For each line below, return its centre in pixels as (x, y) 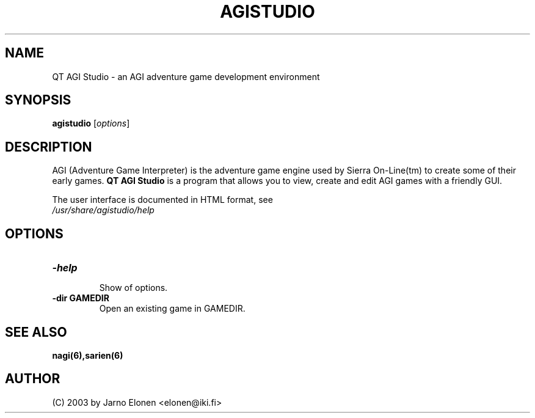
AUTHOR (33, 379)
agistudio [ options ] (91, 123)
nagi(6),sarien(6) (88, 355)
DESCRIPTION (49, 147)
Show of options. (133, 288)
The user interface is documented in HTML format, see (162, 200)
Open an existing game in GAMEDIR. (172, 309)
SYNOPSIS (38, 100)
